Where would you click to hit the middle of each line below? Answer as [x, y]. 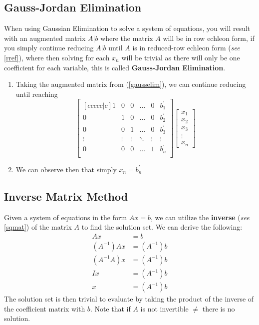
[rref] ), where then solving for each [57, 57]
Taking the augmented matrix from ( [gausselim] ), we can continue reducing [131, 84]
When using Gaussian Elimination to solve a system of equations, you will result [127, 28]
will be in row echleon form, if [209, 38]
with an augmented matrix [45, 38]
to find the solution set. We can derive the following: [162, 227]
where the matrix [127, 38]
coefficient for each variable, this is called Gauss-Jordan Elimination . [115, 67]
